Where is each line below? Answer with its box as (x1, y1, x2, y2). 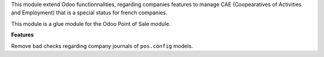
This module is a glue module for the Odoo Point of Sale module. (11, 20, 171, 27)
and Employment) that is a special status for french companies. (11, 9, 167, 16)
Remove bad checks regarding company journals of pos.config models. (11, 42, 193, 49)
